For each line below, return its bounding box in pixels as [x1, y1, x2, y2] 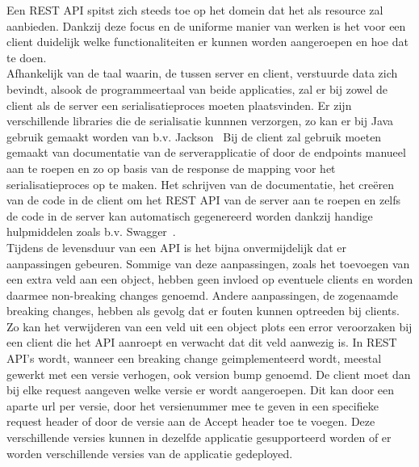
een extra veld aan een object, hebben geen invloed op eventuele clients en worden [6, 271, 413, 288]
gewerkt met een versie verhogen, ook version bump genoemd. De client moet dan [6, 365, 411, 382]
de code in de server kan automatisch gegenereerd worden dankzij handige [6, 207, 373, 224]
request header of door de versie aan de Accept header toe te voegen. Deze [6, 413, 375, 430]
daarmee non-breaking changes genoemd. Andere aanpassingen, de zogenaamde [6, 286, 398, 303]
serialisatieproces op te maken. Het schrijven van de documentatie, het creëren [6, 175, 394, 192]
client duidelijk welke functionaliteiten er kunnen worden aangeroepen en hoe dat [6, 33, 409, 50]
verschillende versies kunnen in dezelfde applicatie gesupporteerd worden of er [6, 429, 392, 446]
